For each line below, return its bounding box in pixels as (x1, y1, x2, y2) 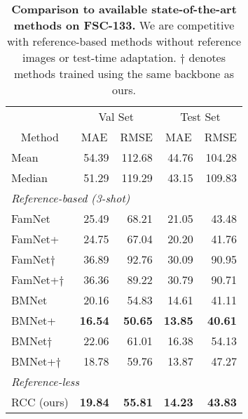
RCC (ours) (11, 394, 69, 410)
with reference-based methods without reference (6, 33, 242, 49)
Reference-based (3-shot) (11, 190, 130, 206)
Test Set (180, 108, 221, 124)
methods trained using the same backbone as (13, 65, 235, 82)
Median (11, 169, 48, 186)
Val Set (98, 108, 135, 124)
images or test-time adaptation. (22, 49, 177, 65)
